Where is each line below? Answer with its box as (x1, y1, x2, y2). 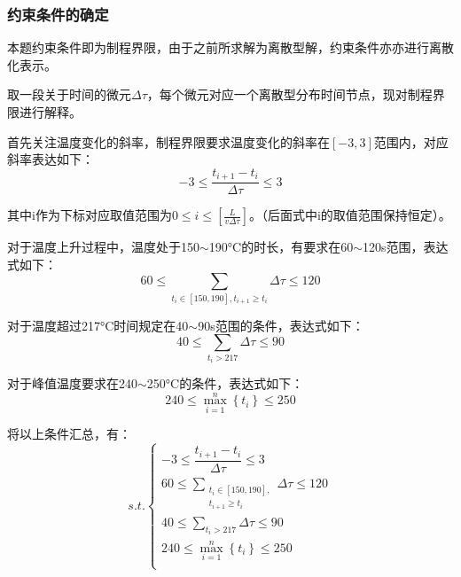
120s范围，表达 (363, 238, 449, 256)
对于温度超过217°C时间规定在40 (7, 316, 189, 334)
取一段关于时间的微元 (7, 85, 131, 104)
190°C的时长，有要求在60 (208, 238, 354, 256)
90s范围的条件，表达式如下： (198, 316, 364, 334)
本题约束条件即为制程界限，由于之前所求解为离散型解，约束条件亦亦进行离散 (7, 38, 454, 57)
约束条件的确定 (7, 3, 109, 25)
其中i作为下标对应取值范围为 (7, 206, 172, 224)
